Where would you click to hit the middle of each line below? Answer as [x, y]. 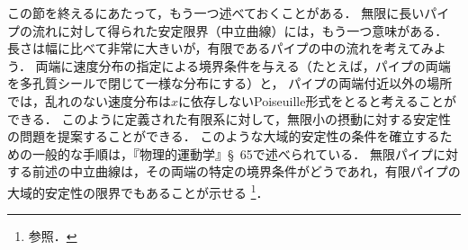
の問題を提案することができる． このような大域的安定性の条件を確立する [224, 136]
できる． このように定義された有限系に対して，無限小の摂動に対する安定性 [229, 118]
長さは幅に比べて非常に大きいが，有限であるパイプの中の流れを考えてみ [220, 48]
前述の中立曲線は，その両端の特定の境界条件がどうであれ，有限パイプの [246, 171]
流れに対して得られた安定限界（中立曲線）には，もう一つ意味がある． [240, 30]
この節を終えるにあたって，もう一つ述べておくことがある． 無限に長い [216, 13]
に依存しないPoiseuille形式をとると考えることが [318, 100]
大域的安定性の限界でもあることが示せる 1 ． [138, 191]
